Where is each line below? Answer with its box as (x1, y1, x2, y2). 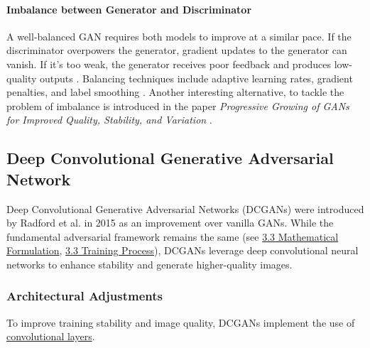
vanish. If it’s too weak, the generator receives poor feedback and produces (6, 56, 332, 71)
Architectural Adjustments (6, 287, 163, 305)
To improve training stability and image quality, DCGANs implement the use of (6, 315, 355, 330)
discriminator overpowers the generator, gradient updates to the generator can (6, 43, 347, 58)
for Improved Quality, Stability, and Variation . (6, 112, 212, 127)
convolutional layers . (6, 329, 95, 344)
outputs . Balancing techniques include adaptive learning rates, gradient (40, 70, 353, 85)
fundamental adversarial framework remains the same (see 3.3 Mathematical (6, 229, 339, 244)
